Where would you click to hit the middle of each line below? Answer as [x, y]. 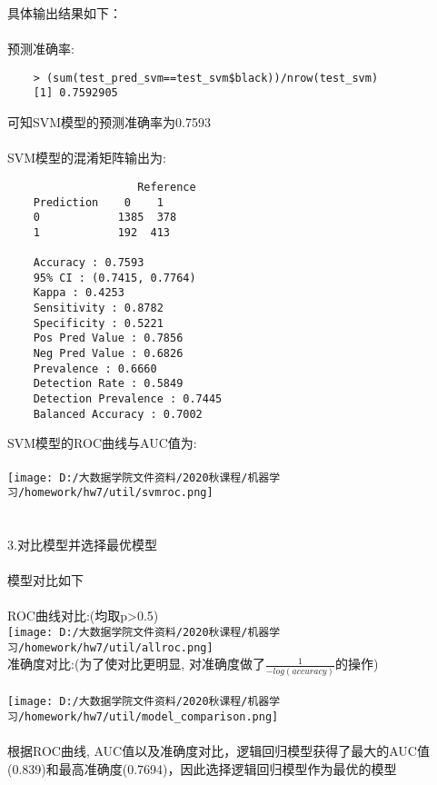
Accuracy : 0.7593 [89, 263]
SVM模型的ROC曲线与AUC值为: [102, 443]
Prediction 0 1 [98, 202]
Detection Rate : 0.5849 [108, 384]
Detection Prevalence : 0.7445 [128, 399]
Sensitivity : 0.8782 [98, 308]
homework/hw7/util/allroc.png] [119, 647]
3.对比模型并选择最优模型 [82, 545]
